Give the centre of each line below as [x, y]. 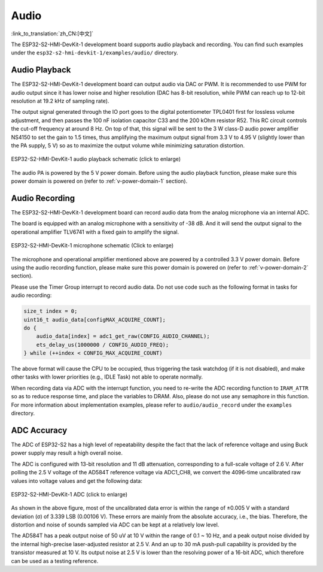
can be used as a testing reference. [55, 561]
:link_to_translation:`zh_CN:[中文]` [52, 34]
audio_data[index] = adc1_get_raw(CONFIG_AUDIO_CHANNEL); [123, 336]
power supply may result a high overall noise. [67, 453]
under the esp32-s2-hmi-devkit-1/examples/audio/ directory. [95, 53]
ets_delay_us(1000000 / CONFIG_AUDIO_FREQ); [103, 345]
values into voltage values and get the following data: [77, 481]
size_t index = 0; [51, 311]
